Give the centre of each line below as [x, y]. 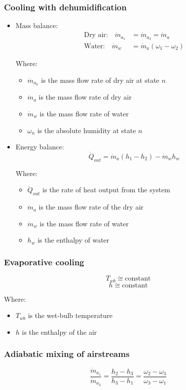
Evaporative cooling [44, 262]
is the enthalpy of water [74, 240]
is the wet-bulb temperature [70, 315]
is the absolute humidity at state [87, 130]
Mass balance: [37, 25]
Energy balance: [40, 147]
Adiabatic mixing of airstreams [67, 354]
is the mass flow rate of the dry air [91, 207]
